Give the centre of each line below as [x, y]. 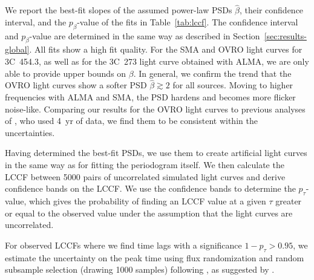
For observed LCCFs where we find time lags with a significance [123, 245]
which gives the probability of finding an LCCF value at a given [148, 200]
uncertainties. [30, 132]
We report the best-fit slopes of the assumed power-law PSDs [119, 10]
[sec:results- [285, 35]
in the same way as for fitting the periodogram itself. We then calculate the [145, 164]
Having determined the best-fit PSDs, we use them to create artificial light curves [156, 153]
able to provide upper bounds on [66, 73]
